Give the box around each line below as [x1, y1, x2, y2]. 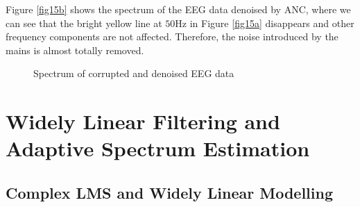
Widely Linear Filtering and [6, 107, 280, 135]
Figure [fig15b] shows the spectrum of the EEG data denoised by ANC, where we [6, 2, 351, 16]
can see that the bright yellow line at [6, 15, 162, 30]
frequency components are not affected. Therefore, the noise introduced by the [6, 29, 338, 44]
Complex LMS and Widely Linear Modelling [6, 181, 334, 203]
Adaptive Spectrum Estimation [6, 134, 310, 163]
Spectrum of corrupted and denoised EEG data [33, 66, 234, 81]
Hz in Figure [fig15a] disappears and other [175, 15, 354, 30]
